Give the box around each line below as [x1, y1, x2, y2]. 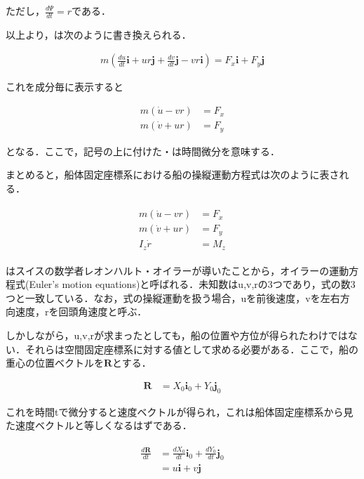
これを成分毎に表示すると [6, 79, 123, 94]
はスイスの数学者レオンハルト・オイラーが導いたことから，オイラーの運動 [6, 263, 349, 277]
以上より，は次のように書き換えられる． [6, 27, 191, 41]
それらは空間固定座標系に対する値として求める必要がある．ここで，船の [25, 341, 359, 356]
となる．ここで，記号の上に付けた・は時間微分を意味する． [6, 143, 281, 158]
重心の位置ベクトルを [6, 355, 104, 370]
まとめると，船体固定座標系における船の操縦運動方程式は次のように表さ [6, 167, 339, 182]
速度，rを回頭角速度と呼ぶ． [15, 304, 147, 319]
